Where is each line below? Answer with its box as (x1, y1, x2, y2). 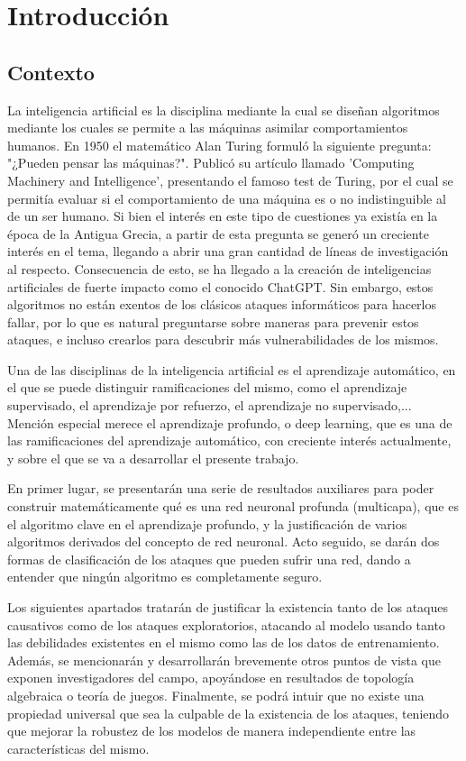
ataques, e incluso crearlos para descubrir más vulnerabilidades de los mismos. (7, 330, 439, 349)
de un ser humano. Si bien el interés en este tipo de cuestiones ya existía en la (7, 206, 438, 225)
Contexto (7, 58, 95, 86)
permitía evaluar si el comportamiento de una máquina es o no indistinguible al (7, 188, 446, 207)
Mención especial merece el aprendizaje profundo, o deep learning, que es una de (7, 413, 452, 432)
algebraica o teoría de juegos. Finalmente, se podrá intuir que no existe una (7, 685, 425, 704)
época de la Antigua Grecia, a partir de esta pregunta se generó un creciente (7, 224, 429, 243)
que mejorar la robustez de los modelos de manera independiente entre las (7, 721, 416, 740)
